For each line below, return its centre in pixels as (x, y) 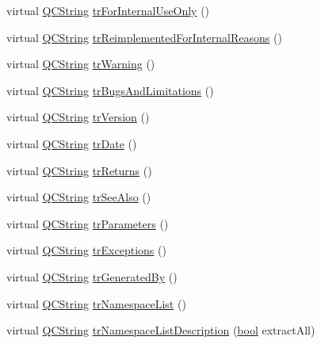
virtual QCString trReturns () (79, 170)
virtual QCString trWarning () (81, 64)
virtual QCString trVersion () (78, 117)
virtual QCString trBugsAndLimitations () (110, 90)
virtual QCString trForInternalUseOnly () (108, 10)
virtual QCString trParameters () (88, 223)
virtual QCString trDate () (72, 143)
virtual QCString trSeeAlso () (79, 197)
